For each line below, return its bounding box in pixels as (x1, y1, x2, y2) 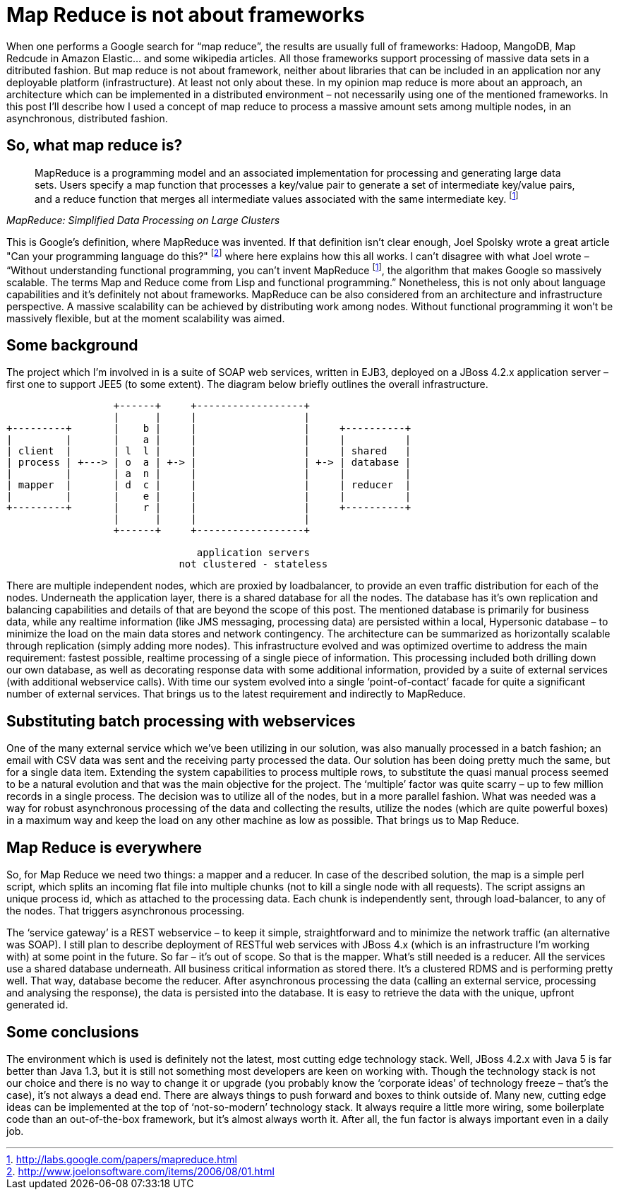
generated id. (6, 999, 68, 1011)
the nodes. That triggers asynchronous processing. (6, 905, 245, 917)
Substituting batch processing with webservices (6, 712, 356, 730)
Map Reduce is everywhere (6, 838, 202, 856)
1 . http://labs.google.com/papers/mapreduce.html (6, 1153, 237, 1165)
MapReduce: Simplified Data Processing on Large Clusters (6, 214, 280, 227)
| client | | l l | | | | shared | (6, 445, 411, 457)
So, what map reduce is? (6, 136, 183, 155)
